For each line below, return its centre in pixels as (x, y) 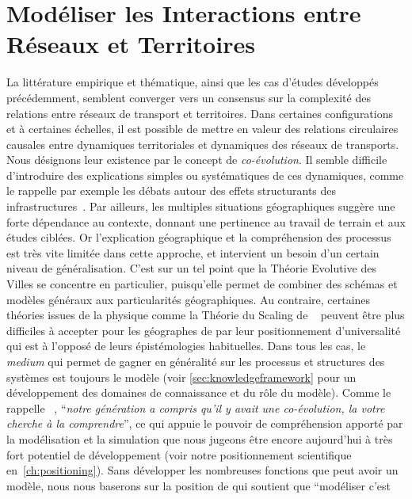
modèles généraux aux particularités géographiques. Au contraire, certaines (189, 299)
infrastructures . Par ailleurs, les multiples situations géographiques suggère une (201, 206)
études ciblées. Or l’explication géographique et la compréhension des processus (199, 237)
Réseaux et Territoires (131, 44)
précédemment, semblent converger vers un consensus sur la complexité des (189, 97)
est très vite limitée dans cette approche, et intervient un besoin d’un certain (193, 252)
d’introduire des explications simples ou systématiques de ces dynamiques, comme (205, 175)
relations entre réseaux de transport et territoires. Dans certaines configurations (200, 113)
